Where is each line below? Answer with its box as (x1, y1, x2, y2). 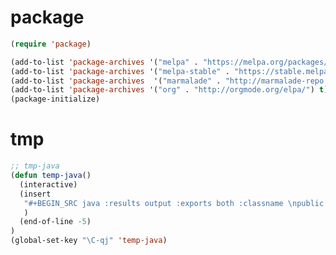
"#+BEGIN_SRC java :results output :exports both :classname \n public (23, 198, 325, 208)
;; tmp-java (10, 161, 60, 171)
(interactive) (19, 179, 78, 190)
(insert (19, 189, 52, 199)
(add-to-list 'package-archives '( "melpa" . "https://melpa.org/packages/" (10, 57, 333, 67)
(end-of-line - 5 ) (19, 217, 92, 227)
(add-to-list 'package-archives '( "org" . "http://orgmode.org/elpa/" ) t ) (10, 85, 329, 95)
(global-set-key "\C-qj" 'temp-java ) (10, 236, 168, 246)
